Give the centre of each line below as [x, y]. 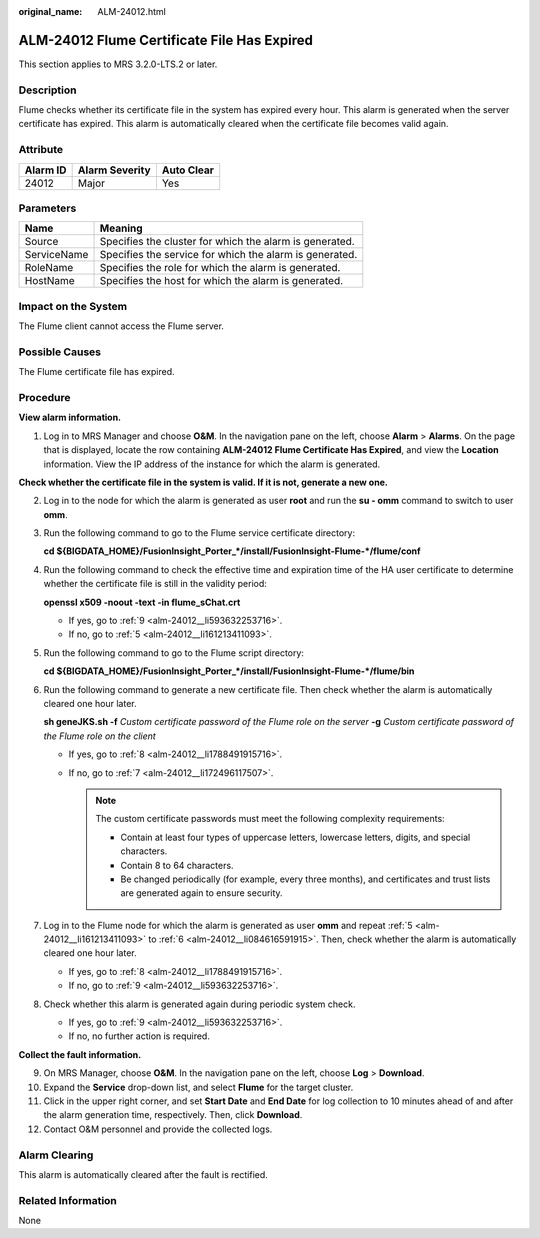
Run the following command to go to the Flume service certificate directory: [199, 533]
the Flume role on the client [100, 736]
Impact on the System [73, 306]
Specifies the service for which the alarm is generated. [228, 255]
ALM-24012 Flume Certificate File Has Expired [166, 40]
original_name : [50, 11]
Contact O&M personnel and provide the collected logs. [158, 1129]
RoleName [49, 268]
